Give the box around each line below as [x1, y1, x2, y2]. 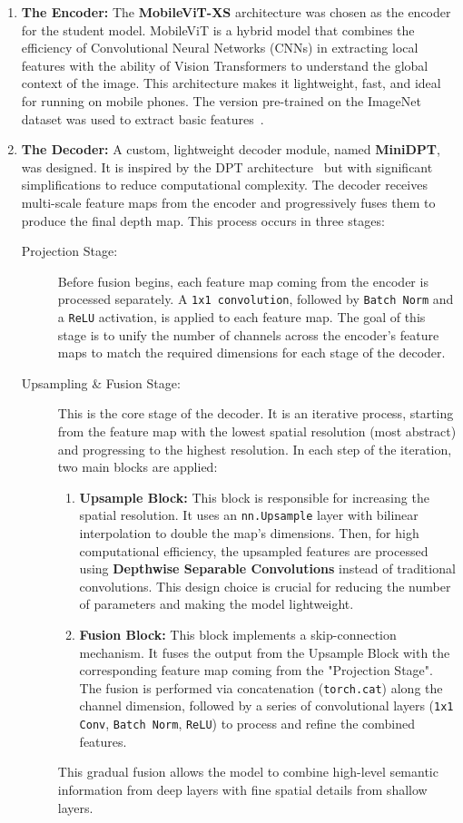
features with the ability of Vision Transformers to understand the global [21, 55, 429, 74]
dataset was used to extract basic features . [21, 109, 264, 128]
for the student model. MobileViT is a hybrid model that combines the [21, 20, 415, 39]
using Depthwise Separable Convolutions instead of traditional [79, 559, 456, 578]
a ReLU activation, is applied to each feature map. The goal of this [57, 307, 426, 326]
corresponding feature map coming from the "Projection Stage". [79, 661, 433, 680]
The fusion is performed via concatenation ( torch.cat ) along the [79, 678, 443, 697]
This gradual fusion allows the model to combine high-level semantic [57, 762, 438, 781]
